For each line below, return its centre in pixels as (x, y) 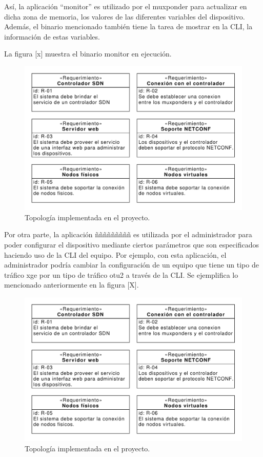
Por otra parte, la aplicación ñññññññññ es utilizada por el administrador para (128, 234)
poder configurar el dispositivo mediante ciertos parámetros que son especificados (131, 245)
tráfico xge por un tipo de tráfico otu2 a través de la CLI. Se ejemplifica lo (121, 274)
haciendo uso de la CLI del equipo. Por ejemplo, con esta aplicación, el (115, 254)
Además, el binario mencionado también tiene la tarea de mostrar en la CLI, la (128, 26)
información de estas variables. (52, 36)
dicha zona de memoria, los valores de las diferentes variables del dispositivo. (125, 16)
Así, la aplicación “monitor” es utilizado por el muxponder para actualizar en (126, 6)
